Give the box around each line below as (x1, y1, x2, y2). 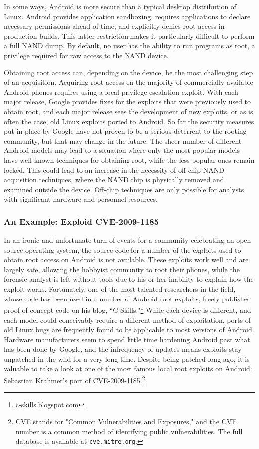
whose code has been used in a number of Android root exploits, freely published (4, 293, 251, 303)
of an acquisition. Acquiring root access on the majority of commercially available (4, 77, 253, 87)
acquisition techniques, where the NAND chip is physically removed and (4, 174, 224, 185)
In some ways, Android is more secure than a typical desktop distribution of (4, 1, 237, 11)
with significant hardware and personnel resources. (4, 194, 158, 204)
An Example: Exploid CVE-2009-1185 (4, 215, 159, 227)
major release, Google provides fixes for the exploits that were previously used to (4, 96, 251, 107)
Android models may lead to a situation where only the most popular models (4, 145, 240, 155)
